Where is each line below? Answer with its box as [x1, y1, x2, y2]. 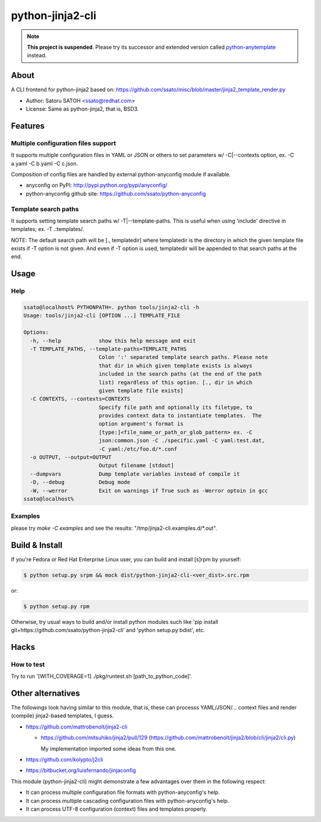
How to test [11, 660, 45, 668]
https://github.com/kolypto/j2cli [26, 756, 103, 763]
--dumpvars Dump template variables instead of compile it [30, 470, 240, 477]
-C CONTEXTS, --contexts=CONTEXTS [30, 396, 131, 402]
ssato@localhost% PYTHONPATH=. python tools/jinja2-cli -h [23, 304, 199, 311]
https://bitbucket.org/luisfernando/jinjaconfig [26, 767, 136, 774]
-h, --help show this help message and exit [30, 337, 196, 344]
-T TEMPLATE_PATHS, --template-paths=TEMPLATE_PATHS [30, 345, 187, 352]
